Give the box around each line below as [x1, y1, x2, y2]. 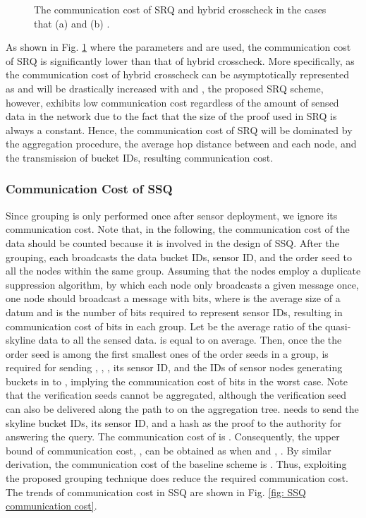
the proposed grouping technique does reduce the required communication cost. [6, 471, 348, 486]
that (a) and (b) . [34, 16, 110, 30]
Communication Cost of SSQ [6, 180, 173, 198]
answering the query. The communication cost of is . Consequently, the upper [6, 429, 340, 444]
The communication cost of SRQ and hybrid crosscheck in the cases [34, 2, 327, 16]
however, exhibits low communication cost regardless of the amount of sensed [6, 95, 339, 109]
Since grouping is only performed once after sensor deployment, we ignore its [6, 207, 338, 222]
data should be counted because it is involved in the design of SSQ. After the [6, 235, 339, 250]
